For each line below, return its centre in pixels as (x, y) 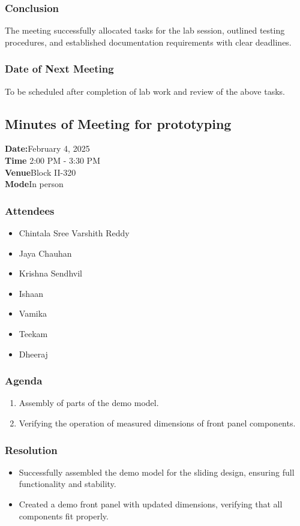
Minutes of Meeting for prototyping (118, 123)
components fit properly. (64, 516)
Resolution (31, 450)
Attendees (30, 210)
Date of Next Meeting (59, 69)
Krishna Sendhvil (50, 273)
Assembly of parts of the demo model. (89, 403)
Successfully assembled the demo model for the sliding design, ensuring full (157, 472)
